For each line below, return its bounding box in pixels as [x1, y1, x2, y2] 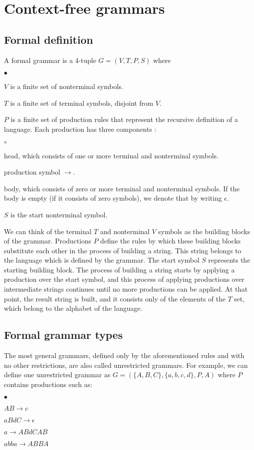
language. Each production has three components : [4, 123, 157, 134]
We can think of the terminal [4, 226, 92, 236]
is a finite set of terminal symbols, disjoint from [10, 97, 153, 108]
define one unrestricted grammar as [4, 369, 111, 380]
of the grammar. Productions [4, 236, 91, 246]
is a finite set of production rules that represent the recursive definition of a [10, 114, 238, 124]
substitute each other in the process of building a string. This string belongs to [4, 245, 242, 255]
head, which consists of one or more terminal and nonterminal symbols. [4, 150, 219, 160]
